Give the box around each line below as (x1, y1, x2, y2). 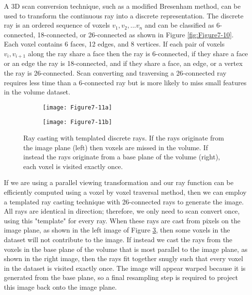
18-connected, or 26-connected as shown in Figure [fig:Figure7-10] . (37, 29, 234, 39)
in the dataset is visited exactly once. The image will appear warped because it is (4, 263, 246, 273)
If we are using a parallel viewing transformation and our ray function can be (4, 177, 234, 187)
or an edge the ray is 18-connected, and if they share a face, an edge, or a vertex (4, 58, 243, 68)
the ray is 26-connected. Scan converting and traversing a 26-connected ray (4, 68, 227, 78)
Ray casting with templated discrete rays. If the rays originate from (23, 133, 224, 143)
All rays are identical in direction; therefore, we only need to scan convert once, (4, 206, 240, 216)
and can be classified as (144, 20, 214, 30)
